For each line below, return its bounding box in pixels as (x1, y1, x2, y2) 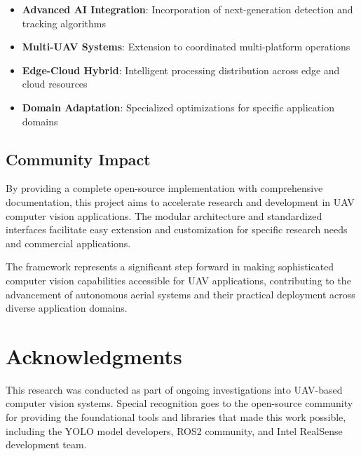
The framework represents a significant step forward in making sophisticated (6, 259, 334, 274)
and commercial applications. (6, 235, 131, 250)
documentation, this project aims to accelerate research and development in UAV (6, 194, 355, 209)
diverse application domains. (6, 300, 128, 315)
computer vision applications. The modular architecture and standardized (6, 208, 322, 223)
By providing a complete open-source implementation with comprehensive (6, 181, 323, 195)
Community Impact (6, 148, 151, 170)
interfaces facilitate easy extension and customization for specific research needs (6, 222, 348, 237)
